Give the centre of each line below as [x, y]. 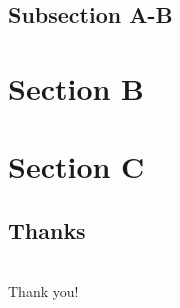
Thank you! [43, 291]
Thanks [47, 229]
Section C [76, 166]
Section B [76, 87]
